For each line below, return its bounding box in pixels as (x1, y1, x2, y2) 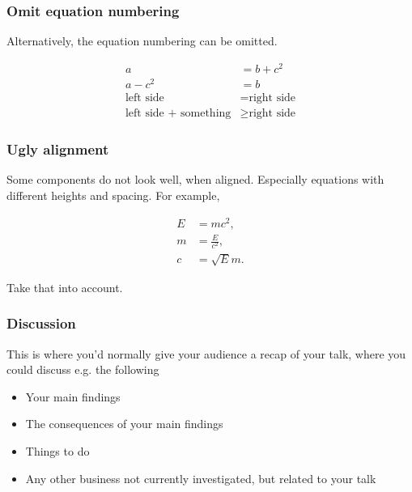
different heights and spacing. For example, (6, 186, 220, 203)
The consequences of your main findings (25, 415, 223, 432)
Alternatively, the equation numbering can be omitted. (6, 32, 278, 49)
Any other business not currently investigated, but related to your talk (25, 469, 376, 486)
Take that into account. (6, 278, 123, 295)
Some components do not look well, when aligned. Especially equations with (6, 171, 384, 188)
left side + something (125, 108, 231, 120)
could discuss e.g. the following (6, 361, 159, 378)
